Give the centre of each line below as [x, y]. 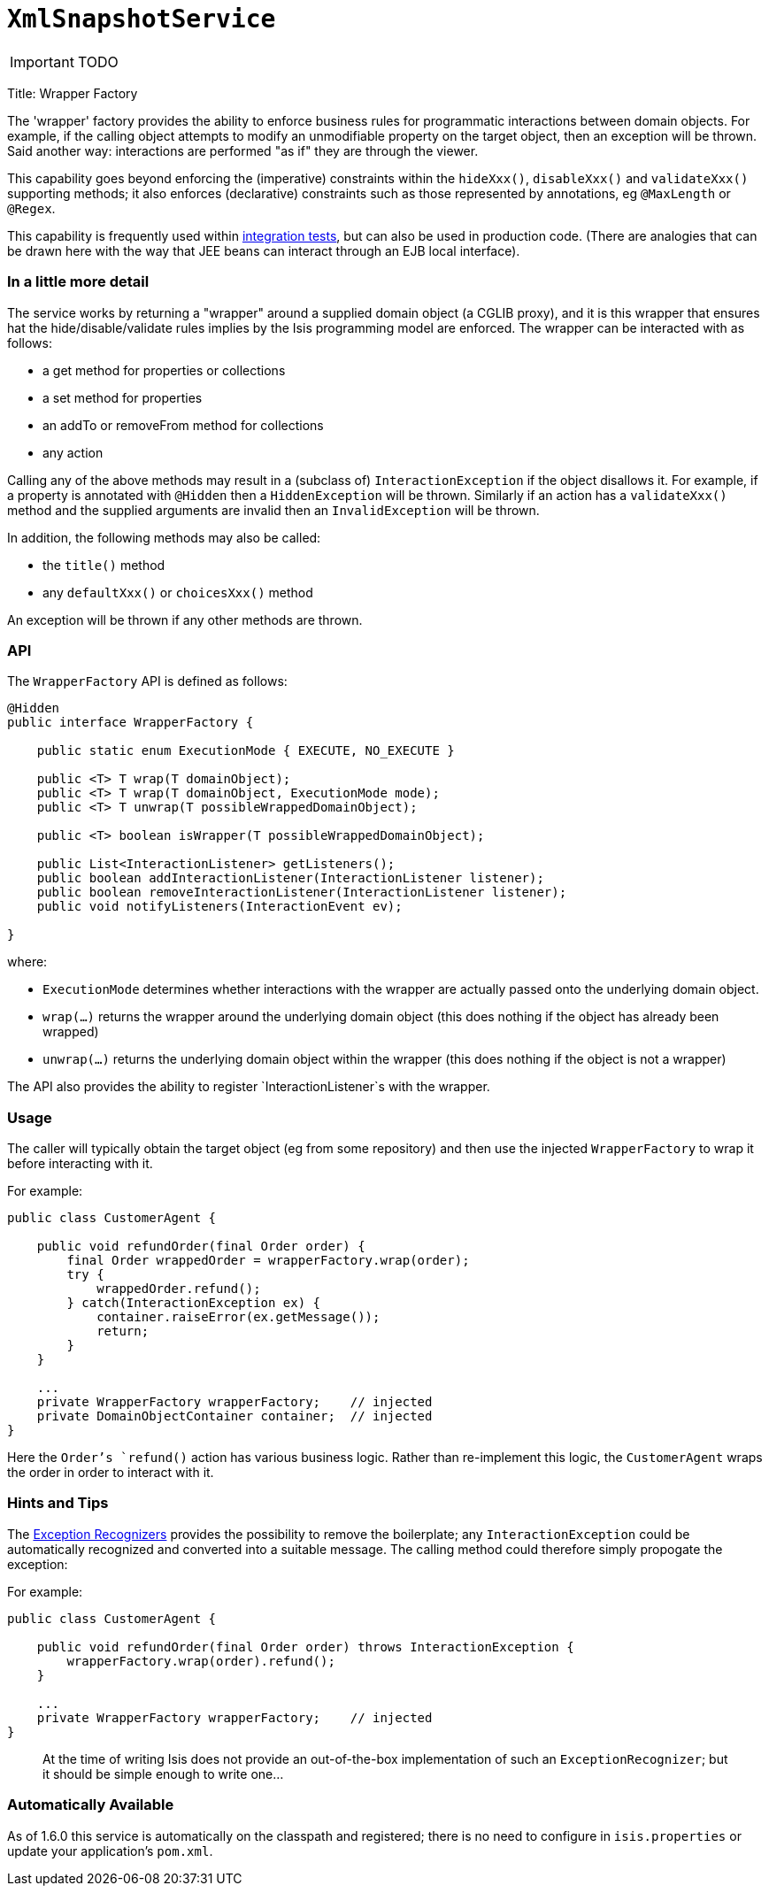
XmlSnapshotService [142, 19]
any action [73, 452]
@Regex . [31, 208]
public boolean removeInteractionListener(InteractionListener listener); [302, 893]
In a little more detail [78, 282]
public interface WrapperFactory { [131, 723]
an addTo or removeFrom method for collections [183, 425]
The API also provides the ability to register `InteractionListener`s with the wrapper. [249, 1087]
